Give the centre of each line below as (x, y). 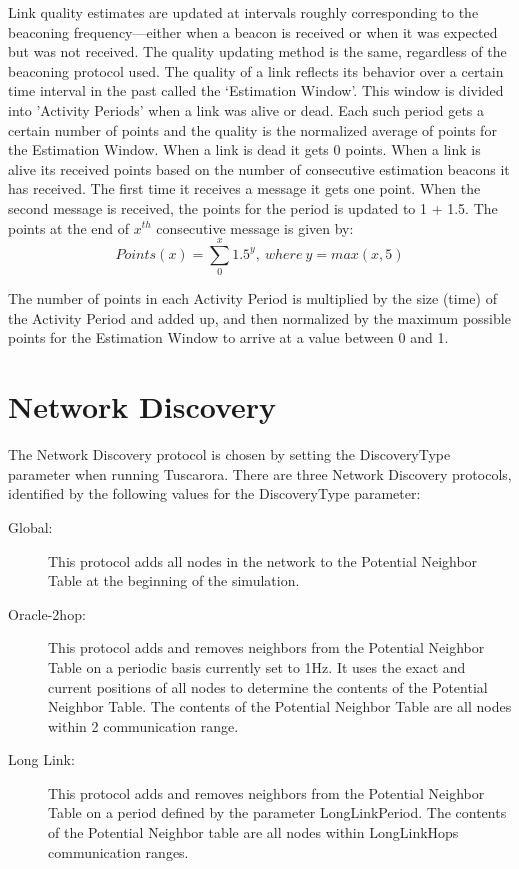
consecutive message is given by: (255, 227)
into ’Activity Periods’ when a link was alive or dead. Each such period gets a (246, 109)
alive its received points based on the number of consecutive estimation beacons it (259, 168)
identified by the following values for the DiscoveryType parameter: (214, 493)
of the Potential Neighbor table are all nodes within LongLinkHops (253, 832)
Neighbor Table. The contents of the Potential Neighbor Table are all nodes (280, 706)
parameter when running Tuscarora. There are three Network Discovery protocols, (260, 473)
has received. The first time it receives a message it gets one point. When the (244, 188)
